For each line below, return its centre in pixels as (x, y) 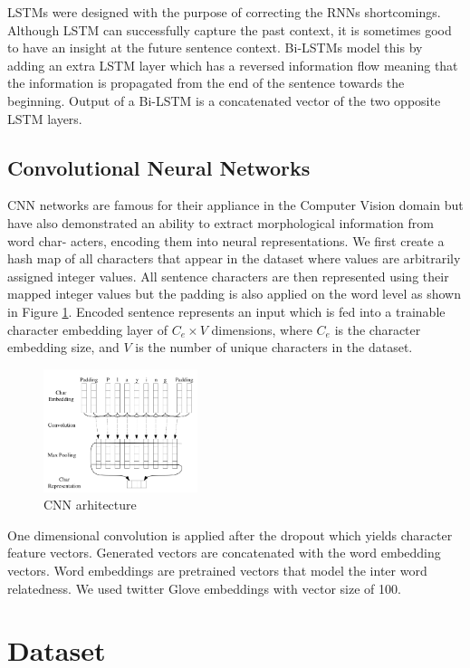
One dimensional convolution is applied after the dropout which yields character (230, 534)
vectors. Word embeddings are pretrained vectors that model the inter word (217, 570)
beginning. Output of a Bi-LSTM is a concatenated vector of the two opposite (224, 100)
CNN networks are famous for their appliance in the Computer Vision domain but (235, 205)
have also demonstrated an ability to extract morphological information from (221, 222)
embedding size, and (63, 347)
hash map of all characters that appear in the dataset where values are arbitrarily (234, 258)
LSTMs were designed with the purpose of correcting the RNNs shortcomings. (224, 12)
